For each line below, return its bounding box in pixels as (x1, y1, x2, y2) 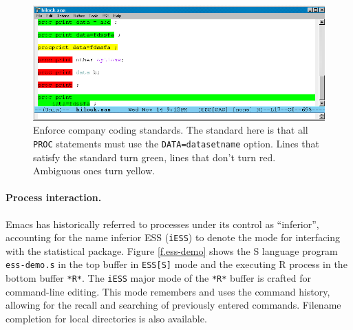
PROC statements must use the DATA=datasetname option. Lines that (33, 136, 319, 150)
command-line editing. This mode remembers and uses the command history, (6, 284, 330, 298)
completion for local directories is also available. (6, 311, 207, 325)
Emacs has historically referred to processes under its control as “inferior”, (6, 216, 319, 231)
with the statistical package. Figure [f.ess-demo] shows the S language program (6, 243, 338, 258)
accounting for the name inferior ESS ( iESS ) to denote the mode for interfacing (6, 230, 341, 245)
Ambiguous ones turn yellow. (33, 163, 156, 178)
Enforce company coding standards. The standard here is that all (33, 123, 308, 137)
